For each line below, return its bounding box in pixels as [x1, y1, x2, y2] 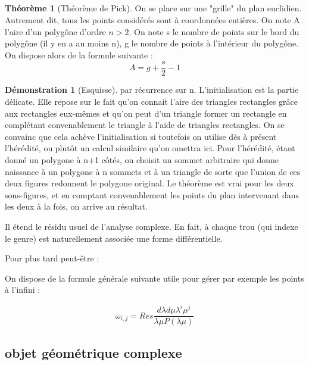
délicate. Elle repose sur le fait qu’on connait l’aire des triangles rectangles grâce [5, 95, 298, 108]
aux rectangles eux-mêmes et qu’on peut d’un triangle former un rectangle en [5, 107, 287, 119]
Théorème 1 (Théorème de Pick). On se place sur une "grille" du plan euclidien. [5, 2, 302, 14]
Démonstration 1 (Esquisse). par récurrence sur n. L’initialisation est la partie [5, 83, 299, 96]
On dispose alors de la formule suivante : [5, 48, 153, 61]
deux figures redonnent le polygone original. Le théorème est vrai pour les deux [5, 177, 294, 189]
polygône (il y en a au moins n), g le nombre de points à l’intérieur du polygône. [5, 37, 299, 49]
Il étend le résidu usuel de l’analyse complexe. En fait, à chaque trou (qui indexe [5, 220, 298, 232]
